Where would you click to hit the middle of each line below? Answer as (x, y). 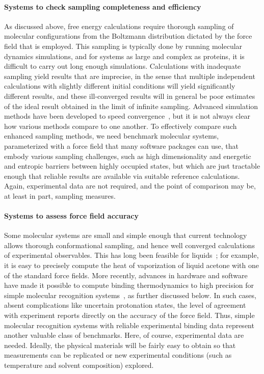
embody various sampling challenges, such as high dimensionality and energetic (128, 156)
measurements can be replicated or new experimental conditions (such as (118, 355)
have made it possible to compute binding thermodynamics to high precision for (129, 285)
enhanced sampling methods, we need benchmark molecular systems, (112, 136)
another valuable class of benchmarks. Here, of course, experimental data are (124, 335)
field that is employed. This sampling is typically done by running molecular (123, 46)
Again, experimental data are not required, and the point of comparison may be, (130, 186)
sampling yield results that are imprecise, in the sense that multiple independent (130, 76)
